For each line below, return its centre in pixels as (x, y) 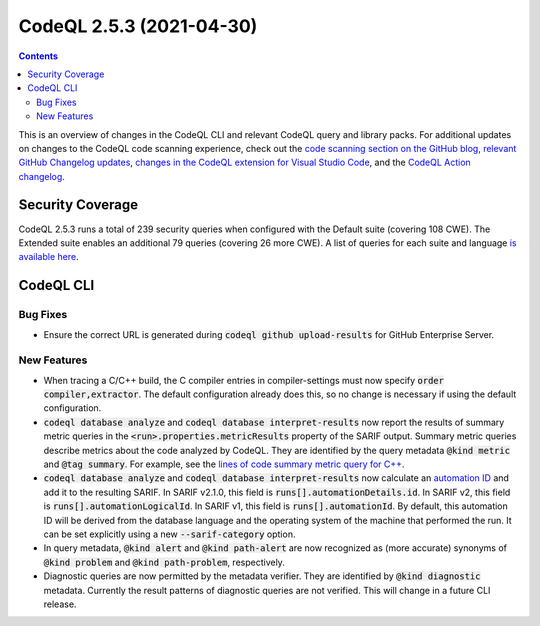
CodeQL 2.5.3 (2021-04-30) (138, 26)
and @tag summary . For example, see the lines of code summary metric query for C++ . (224, 464)
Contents (38, 56)
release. (60, 604)
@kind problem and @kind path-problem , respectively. (164, 562)
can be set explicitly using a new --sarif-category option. (169, 534)
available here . (48, 257)
